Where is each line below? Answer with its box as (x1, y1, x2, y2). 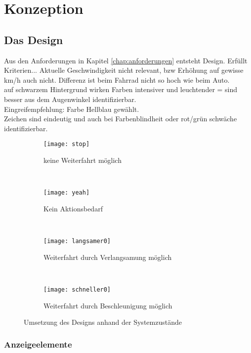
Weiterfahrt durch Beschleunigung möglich (43, 300, 172, 310)
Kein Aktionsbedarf (43, 203, 103, 213)
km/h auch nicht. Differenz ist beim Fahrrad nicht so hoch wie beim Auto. (4, 74, 230, 85)
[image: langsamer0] (43, 238, 111, 245)
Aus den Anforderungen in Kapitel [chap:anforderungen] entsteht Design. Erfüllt (4, 55, 248, 65)
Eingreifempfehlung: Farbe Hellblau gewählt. (4, 103, 139, 114)
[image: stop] (43, 141, 90, 148)
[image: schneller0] (43, 286, 111, 293)
